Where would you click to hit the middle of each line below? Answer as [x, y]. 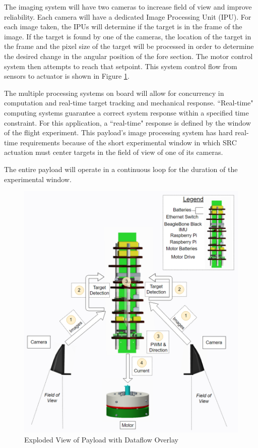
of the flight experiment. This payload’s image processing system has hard [118, 132]
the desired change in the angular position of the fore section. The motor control [128, 56]
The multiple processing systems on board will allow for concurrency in [114, 93]
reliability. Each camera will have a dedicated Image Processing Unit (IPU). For [128, 16]
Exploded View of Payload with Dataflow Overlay [101, 439]
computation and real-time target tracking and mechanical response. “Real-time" [129, 103]
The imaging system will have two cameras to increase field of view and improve [128, 7]
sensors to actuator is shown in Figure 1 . [67, 76]
